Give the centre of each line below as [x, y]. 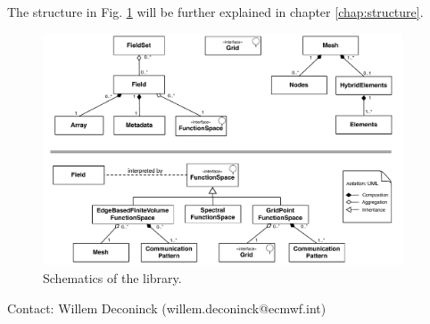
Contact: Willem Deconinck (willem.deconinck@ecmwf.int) [167, 308]
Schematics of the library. [112, 277]
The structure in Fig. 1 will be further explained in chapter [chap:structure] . [215, 12]
